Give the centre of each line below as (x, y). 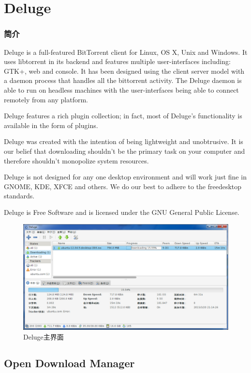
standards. (19, 196)
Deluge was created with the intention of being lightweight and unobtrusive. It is (124, 141)
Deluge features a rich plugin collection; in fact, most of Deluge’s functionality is (123, 116)
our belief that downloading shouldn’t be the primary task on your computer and (125, 151)
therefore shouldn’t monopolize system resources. (76, 160)
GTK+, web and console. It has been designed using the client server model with (124, 71)
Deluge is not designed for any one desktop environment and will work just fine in (125, 177)
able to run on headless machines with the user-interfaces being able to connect (121, 89)
